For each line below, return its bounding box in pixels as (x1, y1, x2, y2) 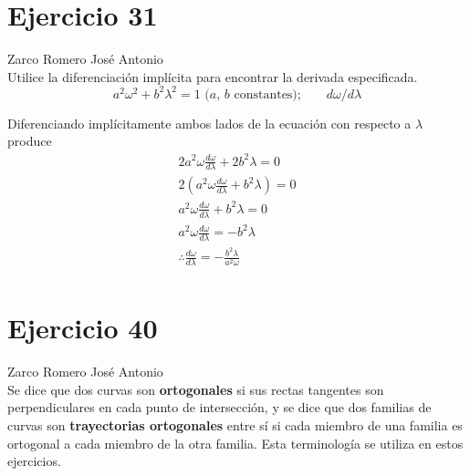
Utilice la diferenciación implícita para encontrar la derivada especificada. (7, 67, 418, 86)
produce (7, 131, 52, 150)
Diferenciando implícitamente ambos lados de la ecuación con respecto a (7, 113, 412, 132)
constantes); (234, 88, 301, 101)
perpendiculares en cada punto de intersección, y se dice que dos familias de (7, 398, 432, 417)
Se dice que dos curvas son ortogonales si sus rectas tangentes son (7, 379, 384, 398)
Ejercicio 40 (7, 309, 158, 347)
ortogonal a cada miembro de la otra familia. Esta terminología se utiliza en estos (7, 433, 464, 452)
